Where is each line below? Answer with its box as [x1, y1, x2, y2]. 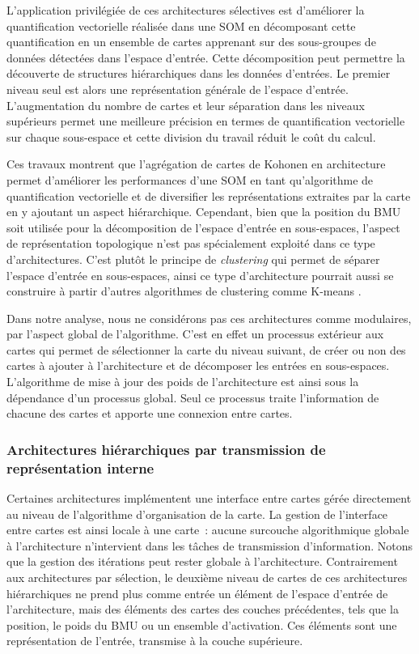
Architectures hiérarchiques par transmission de [6, 439, 326, 459]
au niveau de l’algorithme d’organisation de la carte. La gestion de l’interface [6, 505, 388, 522]
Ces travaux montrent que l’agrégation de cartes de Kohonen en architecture [6, 155, 386, 172]
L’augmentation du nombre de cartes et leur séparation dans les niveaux [6, 96, 365, 113]
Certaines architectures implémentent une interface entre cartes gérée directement [6, 489, 412, 506]
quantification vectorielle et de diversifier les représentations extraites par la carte [6, 187, 411, 204]
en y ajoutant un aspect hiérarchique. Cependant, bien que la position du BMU [6, 203, 401, 220]
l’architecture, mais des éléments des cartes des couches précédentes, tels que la [6, 601, 399, 618]
